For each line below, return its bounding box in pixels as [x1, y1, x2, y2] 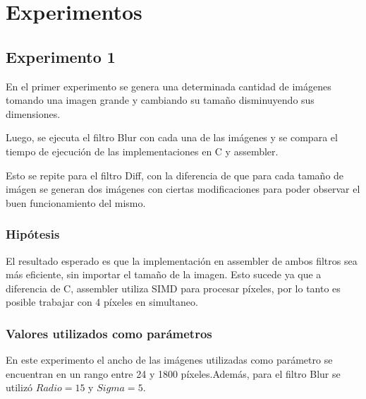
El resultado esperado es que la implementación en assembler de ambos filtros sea [6, 253, 358, 268]
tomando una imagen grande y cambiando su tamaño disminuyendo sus [6, 93, 315, 107]
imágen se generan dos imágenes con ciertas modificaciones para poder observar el [6, 181, 360, 196]
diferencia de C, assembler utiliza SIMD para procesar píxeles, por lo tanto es [6, 280, 341, 295]
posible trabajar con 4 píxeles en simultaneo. [6, 294, 198, 309]
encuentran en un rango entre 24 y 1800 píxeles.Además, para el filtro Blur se [6, 366, 341, 381]
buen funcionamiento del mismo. [6, 195, 146, 210]
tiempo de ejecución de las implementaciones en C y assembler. [6, 143, 279, 158]
